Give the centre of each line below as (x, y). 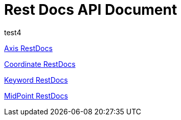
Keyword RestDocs (36, 80)
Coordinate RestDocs (40, 64)
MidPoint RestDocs (36, 95)
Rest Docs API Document (91, 10)
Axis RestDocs (28, 48)
